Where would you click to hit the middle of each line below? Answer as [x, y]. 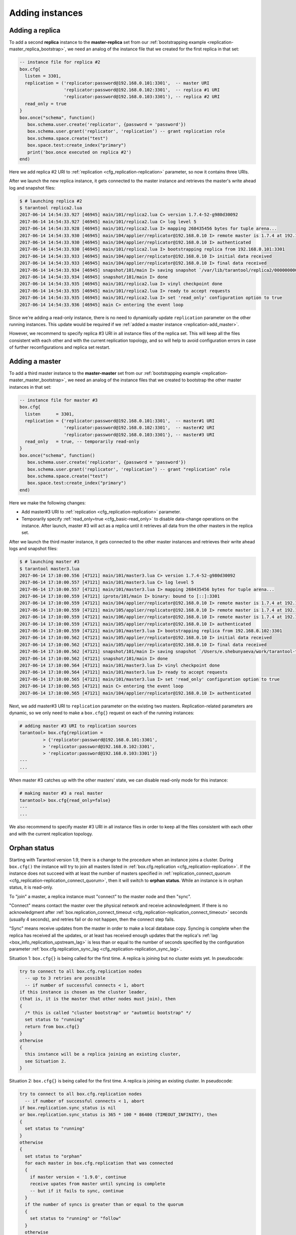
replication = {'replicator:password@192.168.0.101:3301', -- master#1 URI [120, 421]
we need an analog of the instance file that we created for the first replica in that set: [153, 49]
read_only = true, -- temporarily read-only [82, 442]
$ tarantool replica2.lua [51, 208]
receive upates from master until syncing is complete [97, 1184]
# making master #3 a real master [61, 793]
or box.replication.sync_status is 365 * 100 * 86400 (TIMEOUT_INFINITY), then [118, 1115]
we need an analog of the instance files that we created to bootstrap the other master [154, 380]
